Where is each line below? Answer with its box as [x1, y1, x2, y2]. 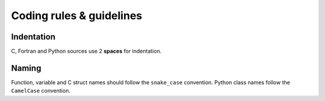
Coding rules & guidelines [11, 9, 143, 22]
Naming [11, 63, 42, 73]
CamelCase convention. [11, 87, 70, 94]
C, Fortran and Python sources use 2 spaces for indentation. [11, 48, 162, 55]
